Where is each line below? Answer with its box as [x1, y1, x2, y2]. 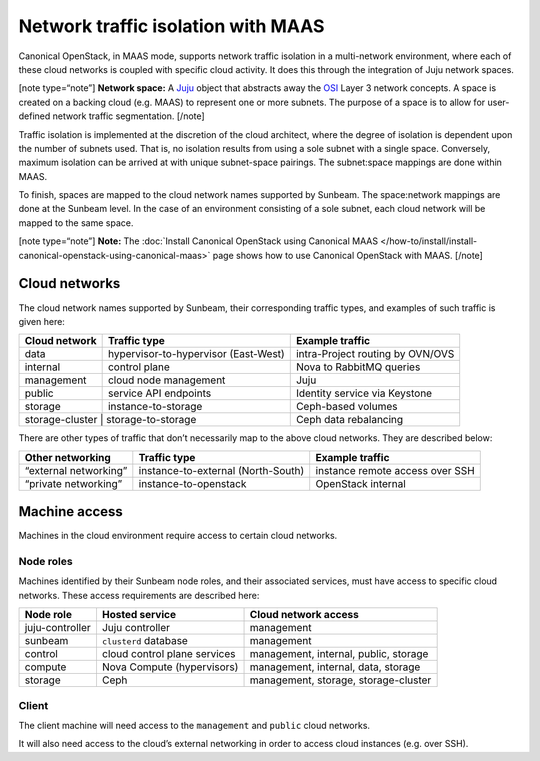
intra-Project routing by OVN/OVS [295, 347, 455, 361]
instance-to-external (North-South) [138, 463, 305, 477]
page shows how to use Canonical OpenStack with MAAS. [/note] [212, 249, 484, 261]
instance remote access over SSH [315, 463, 475, 477]
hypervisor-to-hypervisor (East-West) [107, 347, 285, 361]
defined [18, 110, 51, 122]
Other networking [24, 450, 112, 464]
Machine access [18, 503, 124, 520]
